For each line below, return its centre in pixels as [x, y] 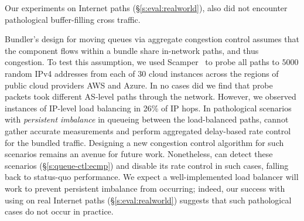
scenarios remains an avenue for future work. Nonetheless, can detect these [139, 154]
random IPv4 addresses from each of [70, 73]
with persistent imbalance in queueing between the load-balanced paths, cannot [147, 119]
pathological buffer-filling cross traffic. [73, 19]
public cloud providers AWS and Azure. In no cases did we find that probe [139, 85]
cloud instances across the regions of [214, 73]
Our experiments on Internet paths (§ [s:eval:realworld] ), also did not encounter [146, 8]
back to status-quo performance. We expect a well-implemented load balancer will [152, 177]
